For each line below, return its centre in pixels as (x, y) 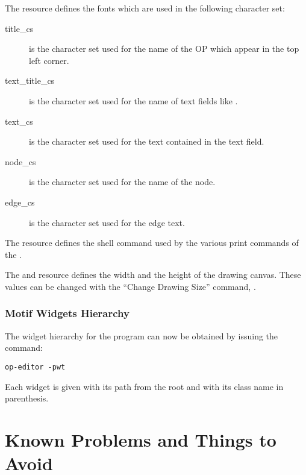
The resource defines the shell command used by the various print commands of (152, 243)
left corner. (49, 60)
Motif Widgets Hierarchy (67, 313)
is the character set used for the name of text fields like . (133, 100)
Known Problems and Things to (141, 439)
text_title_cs (30, 80)
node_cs (20, 161)
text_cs (19, 121)
